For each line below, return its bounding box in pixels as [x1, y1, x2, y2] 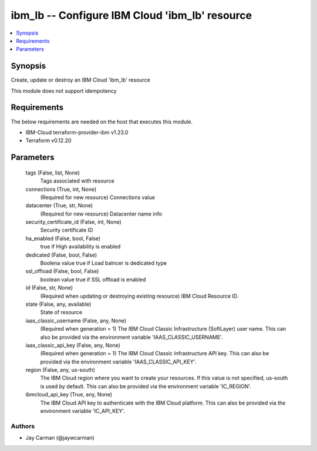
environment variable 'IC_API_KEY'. [40, 408, 126, 415]
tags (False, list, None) [25, 169, 80, 176]
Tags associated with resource [40, 177, 114, 184]
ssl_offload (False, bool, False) [25, 268, 99, 275]
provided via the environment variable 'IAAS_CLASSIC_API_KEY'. [40, 358, 197, 365]
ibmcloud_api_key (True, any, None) [25, 391, 113, 398]
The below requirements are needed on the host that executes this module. [11, 118, 193, 125]
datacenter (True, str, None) [25, 202, 93, 209]
